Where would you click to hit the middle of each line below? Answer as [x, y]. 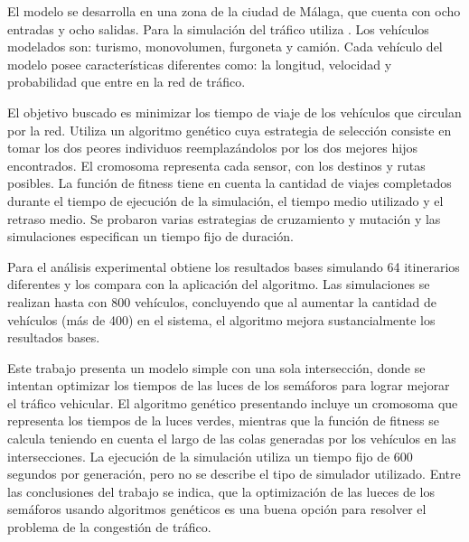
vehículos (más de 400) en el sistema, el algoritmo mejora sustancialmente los [221, 319]
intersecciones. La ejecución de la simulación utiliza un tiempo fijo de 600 [210, 456]
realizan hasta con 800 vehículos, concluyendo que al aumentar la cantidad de [222, 301]
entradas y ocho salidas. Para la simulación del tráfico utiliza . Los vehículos [218, 28]
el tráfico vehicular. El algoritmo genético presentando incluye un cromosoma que [233, 402]
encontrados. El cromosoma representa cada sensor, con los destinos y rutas [216, 165]
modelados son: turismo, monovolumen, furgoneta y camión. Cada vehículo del [225, 47]
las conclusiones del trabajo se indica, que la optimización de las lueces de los [221, 491]
